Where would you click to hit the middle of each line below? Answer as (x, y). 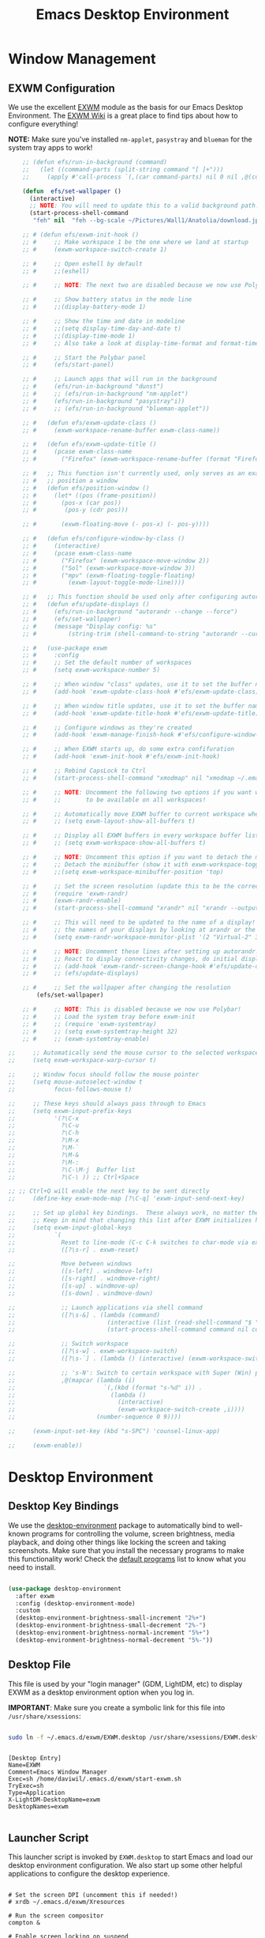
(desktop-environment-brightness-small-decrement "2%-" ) (111, 1626)
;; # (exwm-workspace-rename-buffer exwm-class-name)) (121, 430)
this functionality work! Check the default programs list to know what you (127, 1559)
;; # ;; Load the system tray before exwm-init (109, 1016)
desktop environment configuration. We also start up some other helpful (125, 1865)
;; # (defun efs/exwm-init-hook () (81, 235)
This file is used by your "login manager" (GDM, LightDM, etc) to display (125, 1683)
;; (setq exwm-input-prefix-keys (70, 1111)
